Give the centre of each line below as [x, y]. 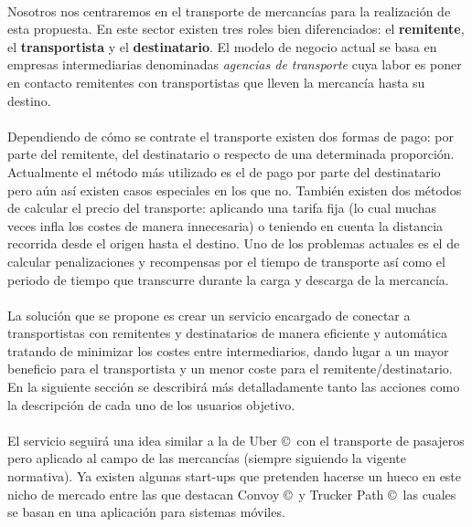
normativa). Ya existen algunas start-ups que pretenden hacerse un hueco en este [235, 476]
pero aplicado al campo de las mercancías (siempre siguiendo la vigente [207, 458]
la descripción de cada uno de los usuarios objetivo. [151, 404]
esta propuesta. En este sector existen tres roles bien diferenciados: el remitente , [236, 29]
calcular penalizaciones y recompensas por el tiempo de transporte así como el [226, 261]
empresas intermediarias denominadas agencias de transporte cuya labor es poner [235, 64]
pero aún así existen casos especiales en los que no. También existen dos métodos [235, 190]
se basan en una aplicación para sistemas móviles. [146, 512]
